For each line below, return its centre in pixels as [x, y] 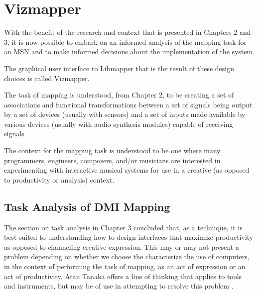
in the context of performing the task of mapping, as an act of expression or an [125, 266]
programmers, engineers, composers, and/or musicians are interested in [112, 160]
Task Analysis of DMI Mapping [87, 206]
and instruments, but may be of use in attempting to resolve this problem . [119, 286]
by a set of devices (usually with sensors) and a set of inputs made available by [125, 114]
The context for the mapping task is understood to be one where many [112, 150]
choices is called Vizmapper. [47, 78]
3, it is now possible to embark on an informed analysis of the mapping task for [126, 42]
